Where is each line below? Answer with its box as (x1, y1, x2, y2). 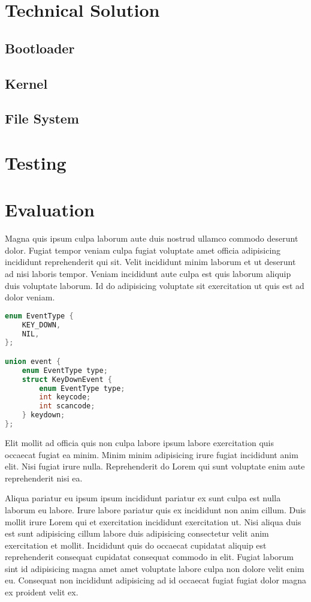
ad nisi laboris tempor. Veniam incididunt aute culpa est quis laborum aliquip (5, 267, 291, 279)
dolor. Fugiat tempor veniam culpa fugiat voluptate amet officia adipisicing (5, 243, 281, 256)
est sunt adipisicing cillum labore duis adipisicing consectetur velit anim (5, 527, 269, 540)
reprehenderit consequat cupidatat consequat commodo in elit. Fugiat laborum (5, 550, 294, 563)
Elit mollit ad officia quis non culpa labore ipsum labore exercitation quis (5, 436, 274, 449)
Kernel (5, 74, 48, 92)
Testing (5, 150, 67, 174)
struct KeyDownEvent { (22, 375, 112, 384)
